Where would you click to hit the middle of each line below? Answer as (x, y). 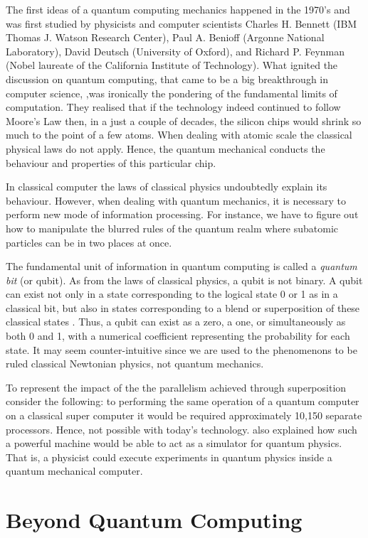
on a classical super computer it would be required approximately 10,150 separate (184, 415)
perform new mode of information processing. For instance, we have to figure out (182, 214)
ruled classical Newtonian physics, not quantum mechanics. (135, 364)
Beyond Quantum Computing (154, 520)
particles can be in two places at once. (89, 242)
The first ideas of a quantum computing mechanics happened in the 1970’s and (178, 9)
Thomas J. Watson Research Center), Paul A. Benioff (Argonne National (165, 37)
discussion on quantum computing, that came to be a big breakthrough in (167, 79)
